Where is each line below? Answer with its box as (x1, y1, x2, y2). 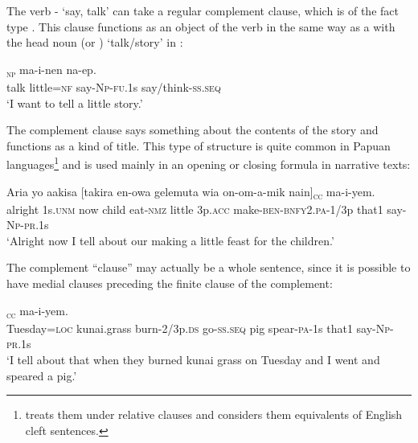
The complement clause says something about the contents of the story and (6, 121, 379, 138)
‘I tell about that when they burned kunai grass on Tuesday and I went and (6, 351, 380, 367)
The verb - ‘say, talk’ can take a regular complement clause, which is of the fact (6, 2, 399, 18)
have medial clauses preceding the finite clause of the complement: (6, 275, 333, 292)
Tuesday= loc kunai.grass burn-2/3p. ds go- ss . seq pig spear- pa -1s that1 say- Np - (6, 319, 394, 336)
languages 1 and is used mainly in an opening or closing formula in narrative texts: (6, 154, 411, 172)
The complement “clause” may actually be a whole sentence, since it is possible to (6, 259, 411, 276)
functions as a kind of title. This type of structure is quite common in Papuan (6, 137, 391, 154)
